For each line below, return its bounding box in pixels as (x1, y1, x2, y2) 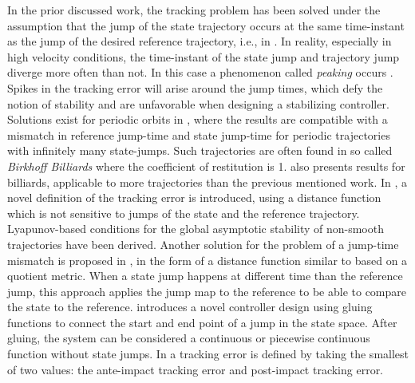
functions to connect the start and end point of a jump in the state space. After (7, 314, 397, 330)
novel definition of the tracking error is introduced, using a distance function (7, 189, 381, 206)
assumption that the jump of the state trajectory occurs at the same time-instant (7, 17, 405, 34)
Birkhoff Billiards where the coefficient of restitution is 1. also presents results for (7, 157, 405, 174)
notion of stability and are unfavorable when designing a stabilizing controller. (7, 95, 389, 112)
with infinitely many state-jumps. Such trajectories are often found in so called (7, 142, 393, 159)
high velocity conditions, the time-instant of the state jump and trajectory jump (7, 48, 400, 65)
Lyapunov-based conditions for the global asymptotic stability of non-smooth (7, 220, 384, 237)
